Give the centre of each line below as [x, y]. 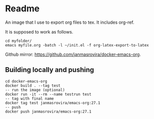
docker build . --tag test [33, 85]
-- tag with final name [30, 99]
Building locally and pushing [50, 70]
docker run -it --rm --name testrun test [48, 94]
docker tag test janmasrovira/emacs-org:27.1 [53, 103]
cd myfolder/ [19, 41]
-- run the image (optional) [35, 90]
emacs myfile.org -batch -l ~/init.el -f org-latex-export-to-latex [77, 45]
